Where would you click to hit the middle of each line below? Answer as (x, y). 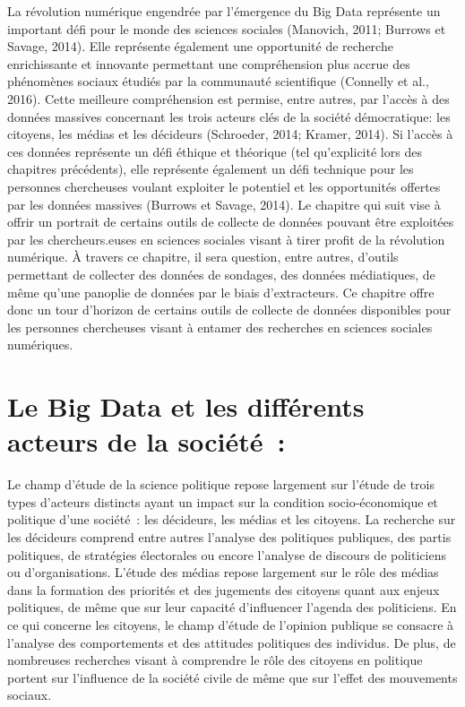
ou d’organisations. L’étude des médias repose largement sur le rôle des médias (223, 572)
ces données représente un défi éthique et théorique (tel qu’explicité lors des (215, 151)
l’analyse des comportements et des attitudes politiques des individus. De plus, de (232, 642)
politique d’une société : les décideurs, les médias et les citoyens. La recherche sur (232, 519)
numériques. (40, 345)
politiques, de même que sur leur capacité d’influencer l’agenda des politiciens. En (232, 607)
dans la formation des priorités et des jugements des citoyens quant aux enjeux (224, 589)
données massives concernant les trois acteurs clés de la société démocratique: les (229, 116)
